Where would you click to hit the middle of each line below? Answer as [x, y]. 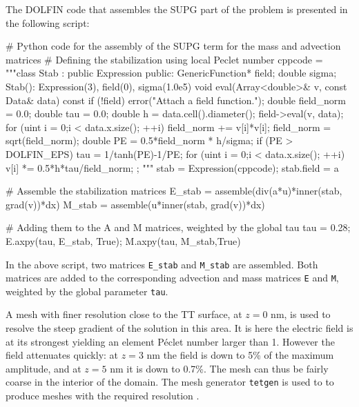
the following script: [48, 22]
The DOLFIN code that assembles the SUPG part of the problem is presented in [177, 9]
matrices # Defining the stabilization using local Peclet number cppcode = [164, 59]
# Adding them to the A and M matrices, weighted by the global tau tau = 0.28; [178, 227]
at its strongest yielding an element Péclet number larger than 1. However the [170, 341]
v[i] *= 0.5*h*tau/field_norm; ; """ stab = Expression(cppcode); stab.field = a [172, 167]
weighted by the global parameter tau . [87, 291]
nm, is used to [301, 314]
